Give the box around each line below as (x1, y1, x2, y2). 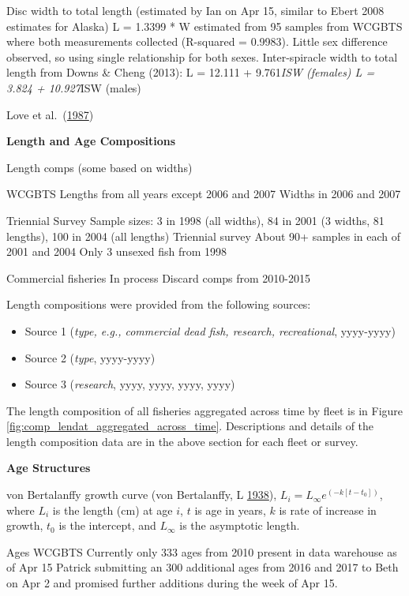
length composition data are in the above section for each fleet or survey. (6, 433, 358, 449)
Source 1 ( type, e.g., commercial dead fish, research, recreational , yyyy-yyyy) (24, 322, 396, 339)
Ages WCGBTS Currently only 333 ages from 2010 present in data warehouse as (6, 543, 397, 560)
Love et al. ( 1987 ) (6, 106, 94, 122)
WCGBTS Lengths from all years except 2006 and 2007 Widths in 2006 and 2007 (6, 186, 401, 202)
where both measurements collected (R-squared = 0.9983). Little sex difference (6, 33, 388, 50)
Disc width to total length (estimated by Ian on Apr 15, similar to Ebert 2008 (6, 2, 385, 18)
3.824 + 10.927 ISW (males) (6, 79, 141, 96)
